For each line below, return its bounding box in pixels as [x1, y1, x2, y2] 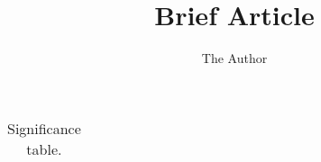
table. [26, 138, 62, 159]
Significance [7, 117, 81, 139]
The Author [201, 49, 268, 67]
